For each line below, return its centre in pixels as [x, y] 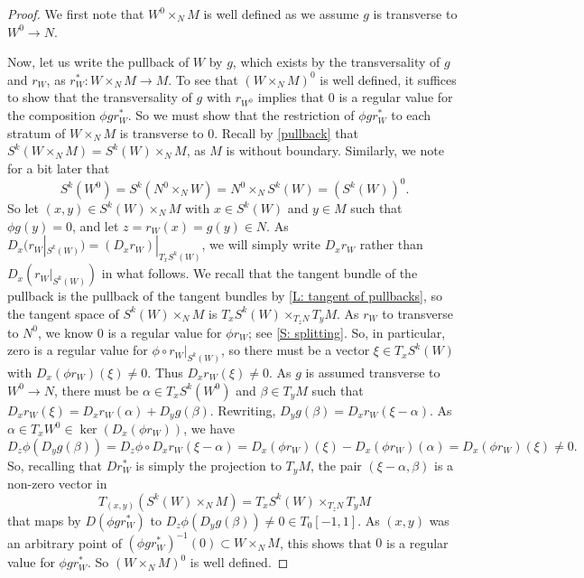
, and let [96, 225]
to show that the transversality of [100, 97]
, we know [66, 332]
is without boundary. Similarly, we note [335, 150]
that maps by [44, 520]
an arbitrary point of [65, 542]
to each [411, 115]
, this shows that [325, 542]
